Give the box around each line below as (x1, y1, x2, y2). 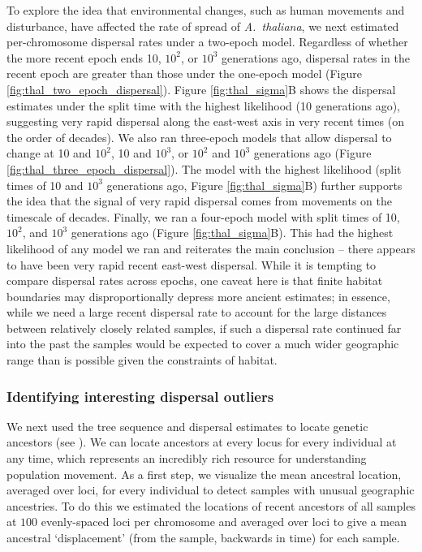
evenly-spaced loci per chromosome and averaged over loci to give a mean (41, 513, 407, 530)
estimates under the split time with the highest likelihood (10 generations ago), (6, 97, 401, 114)
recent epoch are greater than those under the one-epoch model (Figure (6, 65, 362, 82)
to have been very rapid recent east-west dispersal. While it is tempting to (6, 256, 377, 273)
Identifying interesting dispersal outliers (6, 386, 274, 406)
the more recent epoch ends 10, (6, 49, 161, 66)
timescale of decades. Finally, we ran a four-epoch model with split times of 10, (6, 208, 400, 225)
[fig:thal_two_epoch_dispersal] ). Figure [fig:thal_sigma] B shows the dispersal (6, 80, 396, 97)
